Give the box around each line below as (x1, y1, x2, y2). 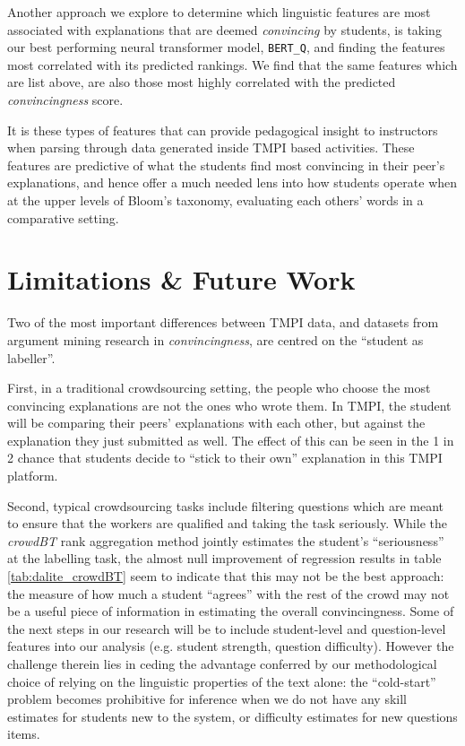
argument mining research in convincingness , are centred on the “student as (7, 330, 424, 349)
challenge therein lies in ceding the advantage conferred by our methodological (7, 655, 437, 672)
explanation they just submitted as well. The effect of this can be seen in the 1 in (7, 430, 454, 449)
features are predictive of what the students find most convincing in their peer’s (7, 155, 445, 174)
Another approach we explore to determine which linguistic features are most (7, 3, 431, 21)
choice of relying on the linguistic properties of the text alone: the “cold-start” (7, 672, 436, 690)
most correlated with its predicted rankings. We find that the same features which (7, 55, 458, 74)
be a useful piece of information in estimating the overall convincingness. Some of (7, 602, 454, 620)
